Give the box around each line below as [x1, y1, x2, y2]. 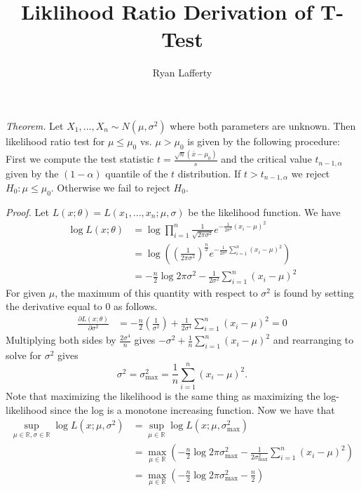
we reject [291, 166, 330, 180]
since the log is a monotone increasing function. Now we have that [50, 402, 335, 417]
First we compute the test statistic [6, 152, 154, 166]
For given [6, 285, 46, 300]
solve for [6, 348, 42, 363]
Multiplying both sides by [6, 332, 116, 347]
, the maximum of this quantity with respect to [55, 285, 258, 300]
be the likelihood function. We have [188, 204, 341, 219]
